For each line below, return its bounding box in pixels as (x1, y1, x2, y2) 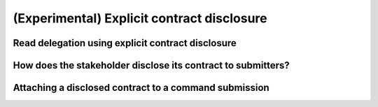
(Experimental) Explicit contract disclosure (13, 10, 267, 26)
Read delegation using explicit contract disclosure (13, 37, 237, 49)
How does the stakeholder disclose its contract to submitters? (13, 59, 290, 71)
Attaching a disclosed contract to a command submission (13, 82, 269, 94)
